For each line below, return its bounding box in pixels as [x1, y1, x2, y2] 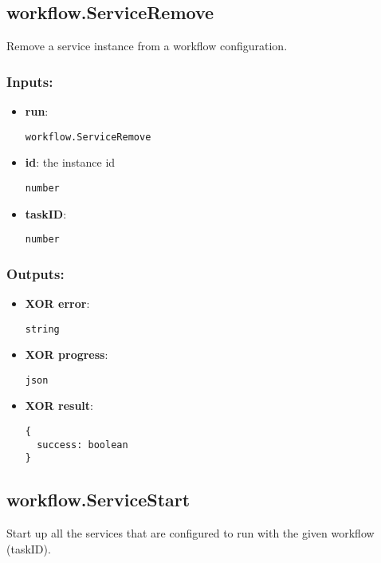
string [25, 323, 60, 335]
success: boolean [37, 439, 128, 451]
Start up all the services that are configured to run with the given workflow [6, 525, 375, 541]
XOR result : [25, 397, 94, 414]
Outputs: [6, 263, 65, 283]
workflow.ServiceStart [6, 487, 190, 512]
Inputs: [6, 71, 53, 91]
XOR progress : [25, 346, 108, 363]
